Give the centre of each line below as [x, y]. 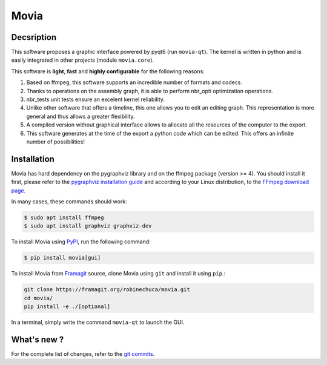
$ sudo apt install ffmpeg [64, 218]
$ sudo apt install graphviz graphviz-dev [88, 226]
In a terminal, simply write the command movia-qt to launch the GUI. [98, 322]
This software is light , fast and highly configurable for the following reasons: [108, 71]
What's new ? [38, 339]
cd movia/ [38, 298]
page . [18, 190]
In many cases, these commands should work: [69, 202]
